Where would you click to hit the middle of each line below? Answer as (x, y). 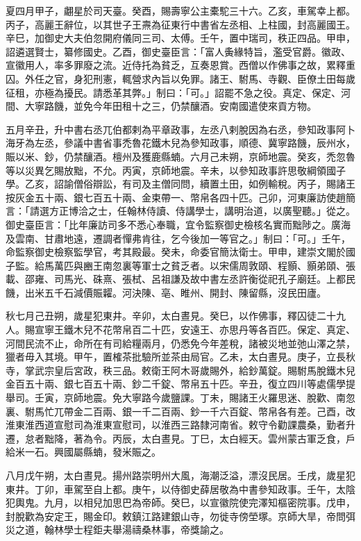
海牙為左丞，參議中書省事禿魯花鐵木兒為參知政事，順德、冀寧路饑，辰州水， (180, 143)
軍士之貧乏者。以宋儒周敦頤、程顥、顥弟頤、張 (248, 265)
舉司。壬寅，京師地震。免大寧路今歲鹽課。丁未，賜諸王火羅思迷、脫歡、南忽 (180, 398)
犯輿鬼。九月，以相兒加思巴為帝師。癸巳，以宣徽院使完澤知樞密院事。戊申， (180, 502)
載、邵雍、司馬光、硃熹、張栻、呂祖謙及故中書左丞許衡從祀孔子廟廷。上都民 (180, 279)
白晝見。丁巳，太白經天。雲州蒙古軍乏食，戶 (253, 438)
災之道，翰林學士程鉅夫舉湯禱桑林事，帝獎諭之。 (117, 530)
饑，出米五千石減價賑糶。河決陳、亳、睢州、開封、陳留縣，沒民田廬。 (166, 292)
